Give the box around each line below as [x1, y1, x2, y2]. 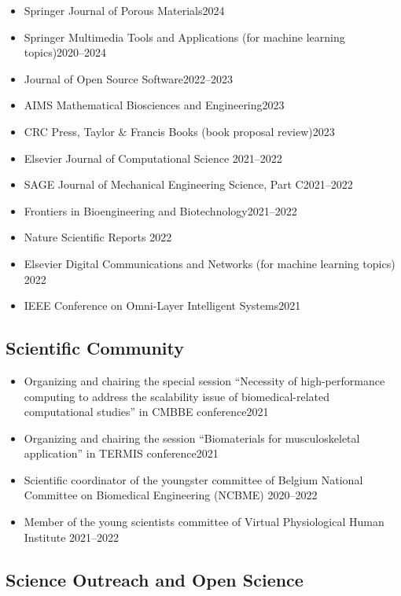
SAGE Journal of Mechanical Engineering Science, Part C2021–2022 [24, 176, 353, 193]
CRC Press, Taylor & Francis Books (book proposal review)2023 [24, 123, 335, 139]
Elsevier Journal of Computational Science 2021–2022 [24, 149, 282, 166]
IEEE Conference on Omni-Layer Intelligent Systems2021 [24, 297, 301, 314]
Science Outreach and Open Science [6, 567, 304, 591]
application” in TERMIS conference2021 [24, 445, 219, 462]
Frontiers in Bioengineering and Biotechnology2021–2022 [24, 202, 297, 219]
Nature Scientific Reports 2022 [24, 229, 172, 245]
